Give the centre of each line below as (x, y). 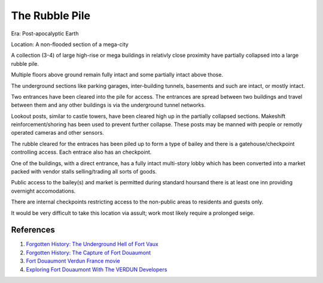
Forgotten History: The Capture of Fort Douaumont (88, 252)
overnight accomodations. (43, 191)
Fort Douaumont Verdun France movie (73, 261)
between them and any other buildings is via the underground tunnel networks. (108, 105)
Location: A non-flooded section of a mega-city (70, 44)
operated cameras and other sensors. (57, 133)
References (33, 230)
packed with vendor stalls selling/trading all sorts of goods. (84, 172)
